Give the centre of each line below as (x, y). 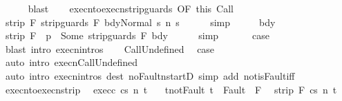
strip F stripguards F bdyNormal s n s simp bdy (140, 22)
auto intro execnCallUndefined (72, 62)
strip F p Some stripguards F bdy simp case (137, 35)
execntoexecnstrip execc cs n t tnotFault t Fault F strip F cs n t (171, 89)
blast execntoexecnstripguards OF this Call (131, 8)
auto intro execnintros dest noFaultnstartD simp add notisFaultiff (150, 75)
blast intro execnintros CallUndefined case (110, 48)
